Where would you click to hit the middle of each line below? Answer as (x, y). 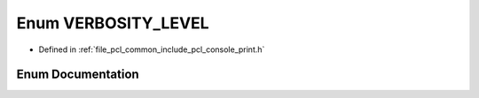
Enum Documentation (78, 75)
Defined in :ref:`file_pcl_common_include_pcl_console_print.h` (152, 49)
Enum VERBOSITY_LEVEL (113, 23)
